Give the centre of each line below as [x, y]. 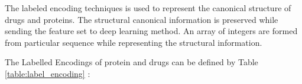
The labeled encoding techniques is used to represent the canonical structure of [148, 8]
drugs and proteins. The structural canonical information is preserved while [142, 19]
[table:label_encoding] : [48, 73]
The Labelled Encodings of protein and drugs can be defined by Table [131, 62]
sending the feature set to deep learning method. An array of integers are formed [151, 31]
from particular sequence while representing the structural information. [134, 42]
